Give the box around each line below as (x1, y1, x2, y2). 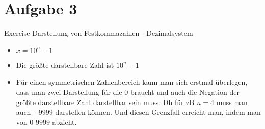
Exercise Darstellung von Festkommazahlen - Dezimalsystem (4, 28, 193, 38)
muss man (216, 96, 248, 107)
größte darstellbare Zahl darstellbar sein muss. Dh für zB (16, 96, 195, 107)
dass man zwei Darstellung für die (16, 86, 122, 97)
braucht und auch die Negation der (130, 86, 240, 97)
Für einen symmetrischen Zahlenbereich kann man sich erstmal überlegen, (16, 76, 248, 87)
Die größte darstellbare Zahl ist (16, 59, 114, 70)
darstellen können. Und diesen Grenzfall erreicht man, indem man (55, 107, 261, 117)
